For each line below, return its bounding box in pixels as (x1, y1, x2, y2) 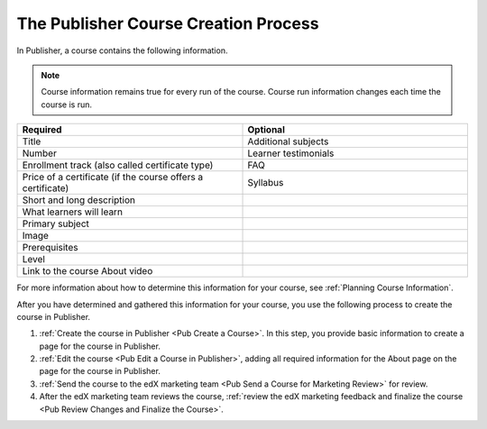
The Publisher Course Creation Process (16, 14, 319, 33)
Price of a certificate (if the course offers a (22, 171, 204, 184)
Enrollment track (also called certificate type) (22, 159, 214, 171)
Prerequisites (22, 242, 78, 254)
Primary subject (22, 217, 90, 230)
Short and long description (22, 194, 135, 206)
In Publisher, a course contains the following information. (16, 45, 228, 56)
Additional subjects (247, 135, 329, 148)
